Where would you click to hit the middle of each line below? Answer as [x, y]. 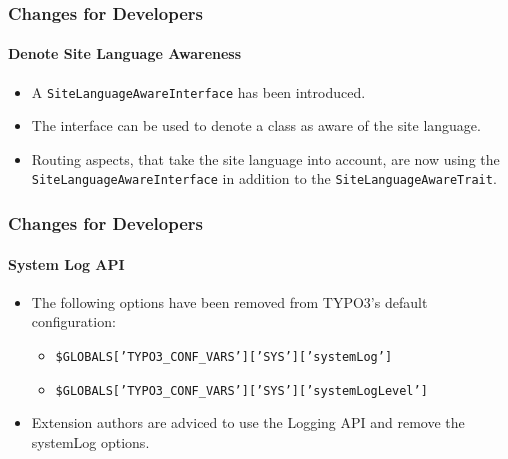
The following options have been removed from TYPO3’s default [229, 301]
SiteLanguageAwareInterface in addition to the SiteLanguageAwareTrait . [264, 178]
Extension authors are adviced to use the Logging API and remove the [248, 422]
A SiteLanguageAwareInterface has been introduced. [198, 91]
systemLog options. [90, 441]
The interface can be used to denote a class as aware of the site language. [256, 125]
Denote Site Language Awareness [125, 53]
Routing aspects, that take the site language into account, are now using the [265, 158]
